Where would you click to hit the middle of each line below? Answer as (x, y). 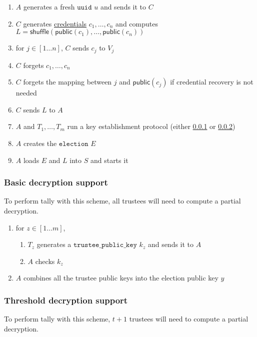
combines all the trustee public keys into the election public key (121, 278)
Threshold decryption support (66, 300)
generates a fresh (49, 6)
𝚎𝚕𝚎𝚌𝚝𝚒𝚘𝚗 (73, 144)
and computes (137, 23)
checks (45, 261)
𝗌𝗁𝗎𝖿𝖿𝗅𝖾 (39, 32)
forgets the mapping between (67, 82)
